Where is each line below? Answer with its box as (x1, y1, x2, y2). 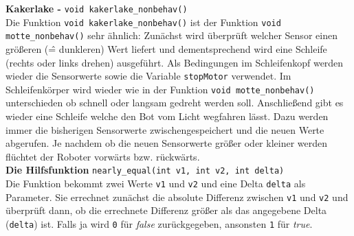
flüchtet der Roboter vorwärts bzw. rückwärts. (5, 149, 200, 163)
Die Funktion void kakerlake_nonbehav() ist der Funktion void (5, 14, 281, 29)
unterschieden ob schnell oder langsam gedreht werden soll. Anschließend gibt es (5, 95, 344, 110)
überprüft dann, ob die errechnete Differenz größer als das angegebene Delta (5, 203, 327, 217)
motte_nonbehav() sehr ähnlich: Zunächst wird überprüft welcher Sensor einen (5, 28, 338, 43)
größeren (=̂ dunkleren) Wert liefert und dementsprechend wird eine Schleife (5, 41, 327, 56)
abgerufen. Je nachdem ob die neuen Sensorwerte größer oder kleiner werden (5, 136, 328, 150)
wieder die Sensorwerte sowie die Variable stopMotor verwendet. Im (5, 69, 291, 83)
